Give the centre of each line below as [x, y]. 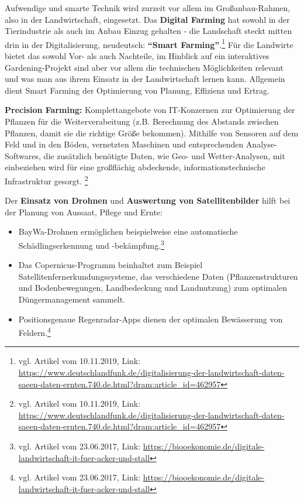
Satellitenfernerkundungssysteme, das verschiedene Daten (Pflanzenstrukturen [158, 276]
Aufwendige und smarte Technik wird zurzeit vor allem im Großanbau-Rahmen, [148, 8]
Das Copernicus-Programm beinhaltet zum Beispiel [110, 265]
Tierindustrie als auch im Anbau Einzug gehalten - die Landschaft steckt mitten [148, 31]
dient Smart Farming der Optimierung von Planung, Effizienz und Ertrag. [137, 90]
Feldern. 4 [34, 332]
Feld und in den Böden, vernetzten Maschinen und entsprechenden [124, 144]
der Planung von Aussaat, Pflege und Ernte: [84, 212]
